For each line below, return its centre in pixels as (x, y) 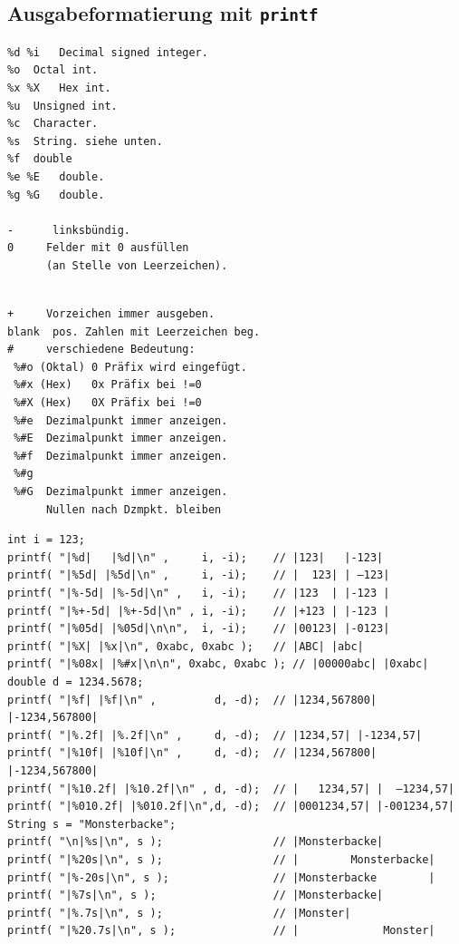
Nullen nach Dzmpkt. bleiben (134, 509)
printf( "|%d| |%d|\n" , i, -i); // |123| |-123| (196, 557)
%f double (40, 159)
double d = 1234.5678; (76, 681)
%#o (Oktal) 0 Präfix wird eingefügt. (130, 367)
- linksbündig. (69, 230)
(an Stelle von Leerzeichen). (137, 265)
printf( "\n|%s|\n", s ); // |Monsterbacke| (196, 842)
